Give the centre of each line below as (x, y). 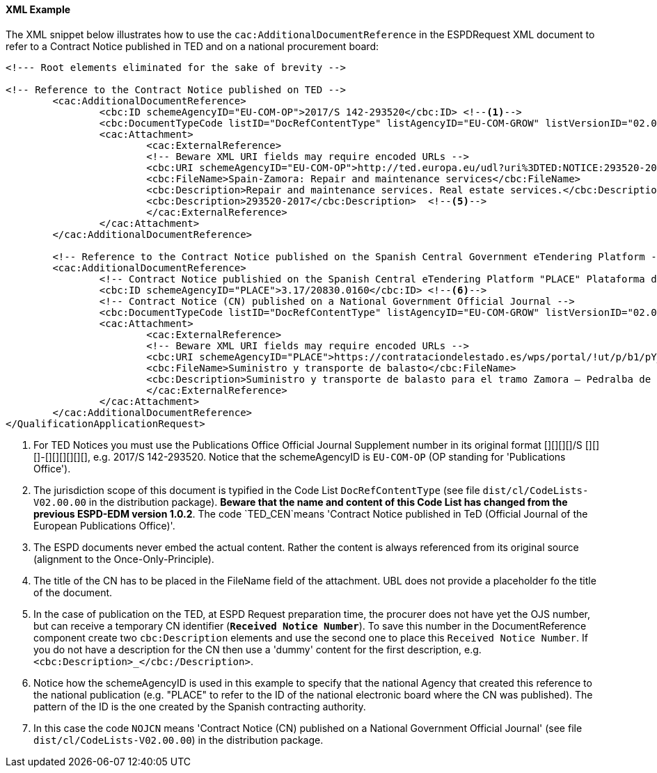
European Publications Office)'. (104, 525)
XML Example (38, 9)
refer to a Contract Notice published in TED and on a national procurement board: (192, 46)
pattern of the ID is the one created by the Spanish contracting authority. (200, 706)
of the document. (73, 592)
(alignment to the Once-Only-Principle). (124, 559)
